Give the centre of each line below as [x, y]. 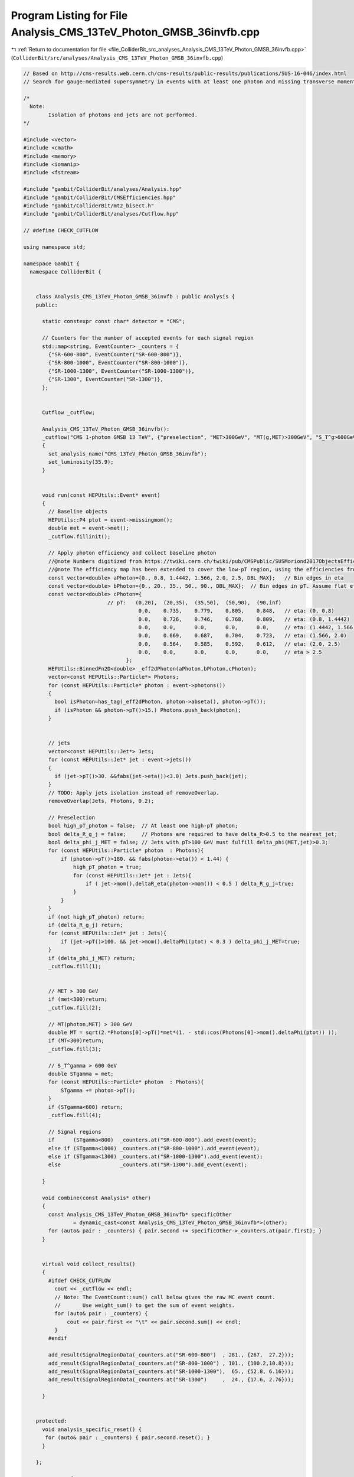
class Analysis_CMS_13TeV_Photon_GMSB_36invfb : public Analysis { [135, 297]
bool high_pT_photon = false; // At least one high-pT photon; [143, 826]
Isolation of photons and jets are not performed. [123, 115]
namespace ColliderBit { [65, 272]
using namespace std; [55, 247]
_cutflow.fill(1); [75, 966]
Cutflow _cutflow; [69, 412]
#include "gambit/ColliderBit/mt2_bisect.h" [89, 206]
